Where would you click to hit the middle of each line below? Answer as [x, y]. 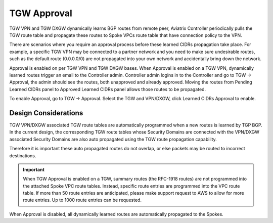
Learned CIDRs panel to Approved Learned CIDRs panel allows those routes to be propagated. [108, 89]
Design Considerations [46, 113]
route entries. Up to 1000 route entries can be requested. [82, 200]
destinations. [23, 155]
